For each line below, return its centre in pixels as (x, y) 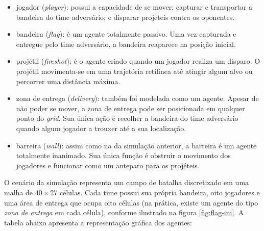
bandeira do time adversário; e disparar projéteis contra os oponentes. (125, 17)
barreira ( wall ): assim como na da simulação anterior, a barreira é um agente (136, 145)
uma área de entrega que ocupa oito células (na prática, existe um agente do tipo (131, 202)
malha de (18, 192)
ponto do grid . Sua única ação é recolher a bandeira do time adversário (127, 118)
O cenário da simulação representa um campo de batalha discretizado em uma (127, 182)
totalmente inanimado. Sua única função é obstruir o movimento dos (123, 155)
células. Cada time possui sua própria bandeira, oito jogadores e (160, 192)
